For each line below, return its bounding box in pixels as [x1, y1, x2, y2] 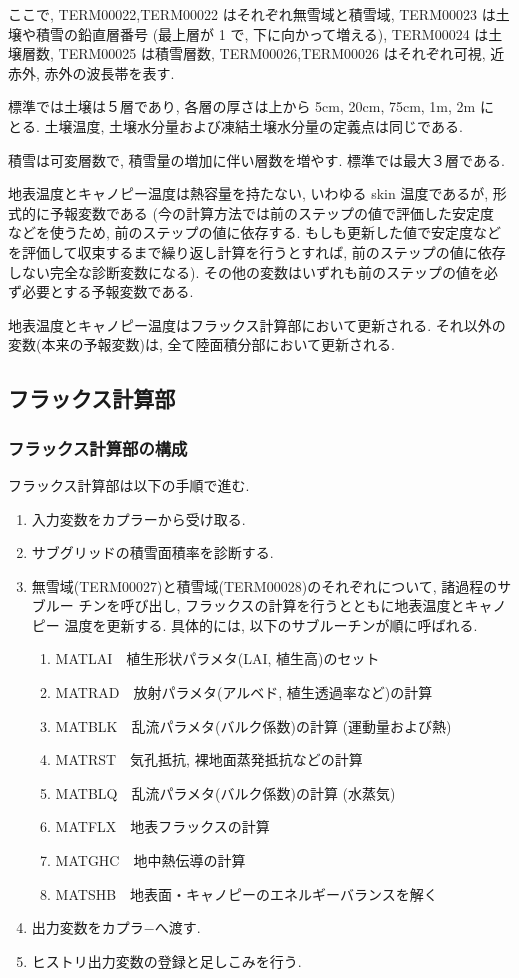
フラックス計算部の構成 [8, 435, 188, 460]
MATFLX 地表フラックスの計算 [55, 816, 270, 837]
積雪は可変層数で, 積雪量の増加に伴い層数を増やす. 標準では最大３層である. [8, 149, 505, 170]
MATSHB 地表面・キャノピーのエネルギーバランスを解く [55, 883, 438, 904]
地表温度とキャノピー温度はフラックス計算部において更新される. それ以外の [8, 314, 506, 335]
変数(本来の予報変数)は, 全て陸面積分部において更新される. [8, 334, 395, 355]
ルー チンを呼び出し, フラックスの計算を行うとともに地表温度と [45, 595, 465, 616]
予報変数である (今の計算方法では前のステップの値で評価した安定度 [49, 202, 494, 223]
